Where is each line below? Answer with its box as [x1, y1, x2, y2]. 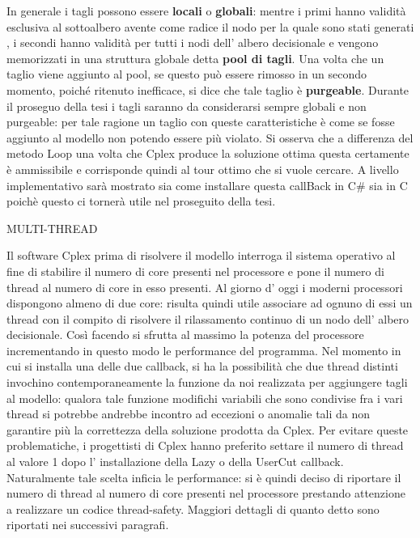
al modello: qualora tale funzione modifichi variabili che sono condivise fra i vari [6, 389, 403, 406]
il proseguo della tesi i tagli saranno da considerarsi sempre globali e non [6, 97, 367, 114]
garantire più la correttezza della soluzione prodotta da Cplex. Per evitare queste [6, 421, 409, 438]
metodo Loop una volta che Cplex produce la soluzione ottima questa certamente [6, 145, 409, 162]
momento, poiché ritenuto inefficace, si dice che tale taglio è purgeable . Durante [6, 81, 409, 98]
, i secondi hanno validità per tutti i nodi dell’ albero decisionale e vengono [6, 34, 379, 51]
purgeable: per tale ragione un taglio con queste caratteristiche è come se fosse [6, 113, 395, 130]
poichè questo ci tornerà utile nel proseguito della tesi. [6, 193, 276, 210]
